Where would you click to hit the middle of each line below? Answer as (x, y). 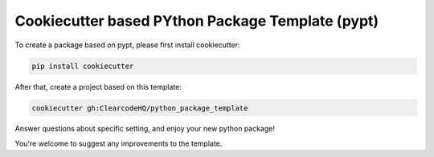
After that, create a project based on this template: (98, 87)
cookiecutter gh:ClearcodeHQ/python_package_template (140, 108)
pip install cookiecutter (83, 66)
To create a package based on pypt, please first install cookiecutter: (127, 45)
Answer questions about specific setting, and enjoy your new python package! (145, 129)
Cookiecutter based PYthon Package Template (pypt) (197, 21)
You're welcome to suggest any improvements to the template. (119, 143)
